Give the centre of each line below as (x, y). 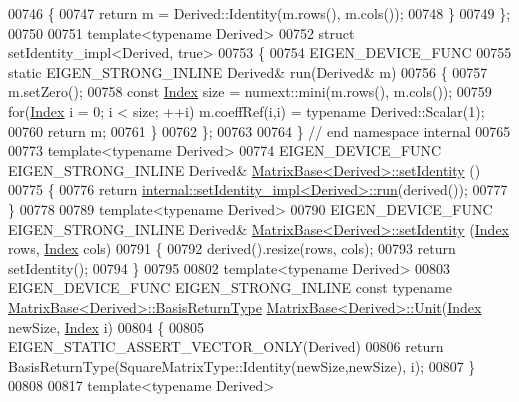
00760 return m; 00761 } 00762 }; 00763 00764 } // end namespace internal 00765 (259, 130)
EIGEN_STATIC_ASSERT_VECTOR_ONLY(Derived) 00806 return (226, 346)
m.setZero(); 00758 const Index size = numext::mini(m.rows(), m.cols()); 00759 (250, 91)
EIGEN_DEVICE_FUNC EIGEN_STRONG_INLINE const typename (230, 287)
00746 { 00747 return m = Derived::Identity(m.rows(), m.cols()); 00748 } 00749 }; (259, 13)
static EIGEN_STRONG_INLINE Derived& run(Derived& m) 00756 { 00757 (248, 71)
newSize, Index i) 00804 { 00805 (106, 326)
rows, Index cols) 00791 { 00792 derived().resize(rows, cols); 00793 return (232, 248)
